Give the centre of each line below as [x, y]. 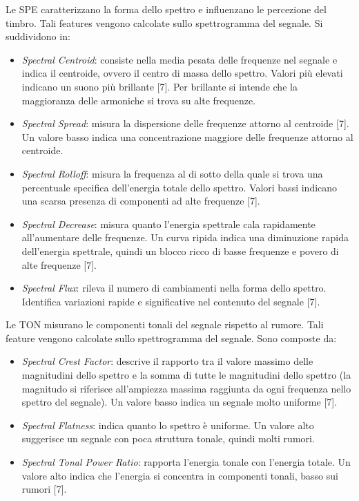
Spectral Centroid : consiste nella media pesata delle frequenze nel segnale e [179, 59]
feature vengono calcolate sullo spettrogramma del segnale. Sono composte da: [171, 338]
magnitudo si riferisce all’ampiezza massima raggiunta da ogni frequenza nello [186, 388]
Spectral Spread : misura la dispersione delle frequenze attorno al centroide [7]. [185, 123]
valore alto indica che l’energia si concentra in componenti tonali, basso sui [180, 475]
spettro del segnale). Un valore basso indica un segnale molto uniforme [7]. [179, 402]
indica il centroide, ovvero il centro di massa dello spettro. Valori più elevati [182, 73]
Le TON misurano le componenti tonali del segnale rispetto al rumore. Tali [165, 324]
